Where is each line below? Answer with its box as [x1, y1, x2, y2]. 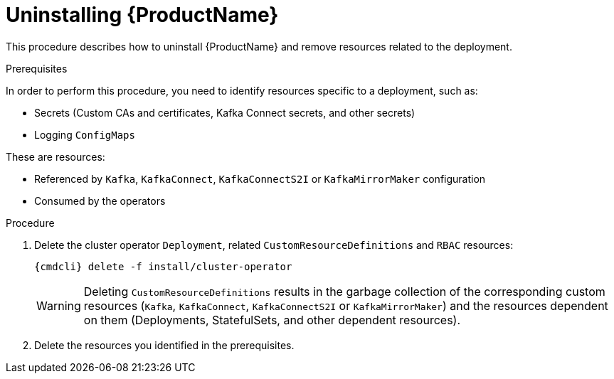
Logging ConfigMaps [34, 128, 135, 141]
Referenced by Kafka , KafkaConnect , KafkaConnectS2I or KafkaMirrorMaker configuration [34, 172, 486, 185]
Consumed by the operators [34, 194, 166, 207]
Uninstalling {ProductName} [6, 3, 279, 27]
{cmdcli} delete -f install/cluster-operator [34, 260, 292, 272]
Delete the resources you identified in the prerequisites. [34, 338, 295, 351]
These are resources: [6, 150, 105, 163]
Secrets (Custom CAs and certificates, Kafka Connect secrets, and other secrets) [34, 106, 415, 119]
